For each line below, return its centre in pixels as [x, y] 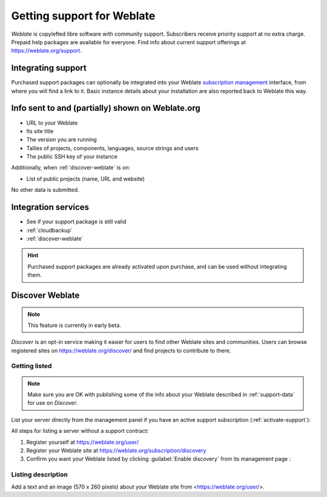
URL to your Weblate [52, 123]
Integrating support [49, 68]
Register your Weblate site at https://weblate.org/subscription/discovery [116, 450]
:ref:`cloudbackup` [49, 230]
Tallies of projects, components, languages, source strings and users [113, 148]
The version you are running [61, 140]
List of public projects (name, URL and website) [86, 179]
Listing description [39, 475]
